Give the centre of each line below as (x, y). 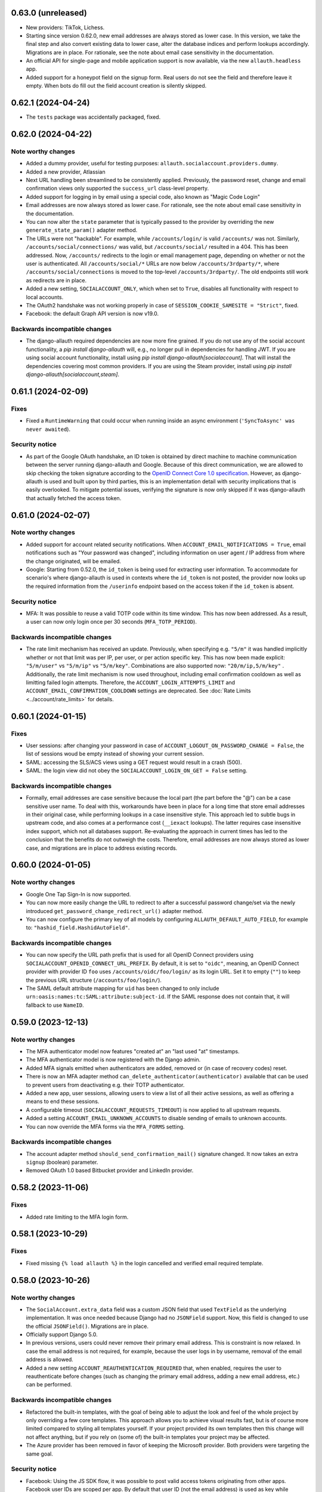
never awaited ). (48, 429)
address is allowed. (50, 1360)
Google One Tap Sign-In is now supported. (78, 894)
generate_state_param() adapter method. (82, 230)
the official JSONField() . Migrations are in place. (87, 1326)
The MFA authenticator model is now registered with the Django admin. (113, 1060)
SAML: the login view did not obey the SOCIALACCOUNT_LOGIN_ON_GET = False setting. (137, 770)
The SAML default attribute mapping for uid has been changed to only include (123, 988)
